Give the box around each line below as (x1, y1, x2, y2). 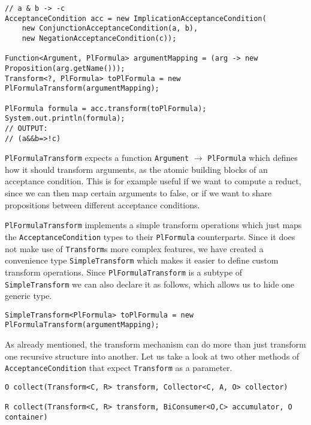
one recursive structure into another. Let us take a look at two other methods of (5, 349, 300, 362)
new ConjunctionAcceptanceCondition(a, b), (22, 24, 198, 33)
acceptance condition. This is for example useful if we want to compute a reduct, (5, 175, 301, 187)
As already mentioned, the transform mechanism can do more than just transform (5, 338, 306, 351)
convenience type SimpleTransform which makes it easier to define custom (5, 254, 279, 267)
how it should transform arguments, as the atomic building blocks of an (5, 163, 268, 175)
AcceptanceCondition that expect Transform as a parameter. (5, 361, 233, 374)
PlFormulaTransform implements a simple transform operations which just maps (5, 219, 302, 231)
